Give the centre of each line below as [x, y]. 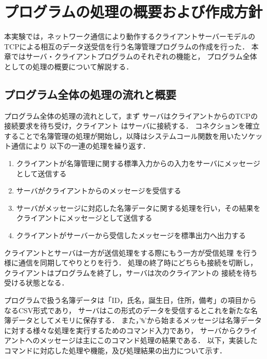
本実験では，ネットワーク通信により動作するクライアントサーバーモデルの [130, 36]
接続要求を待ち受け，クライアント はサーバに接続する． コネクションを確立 [132, 126]
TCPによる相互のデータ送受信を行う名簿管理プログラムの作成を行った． [127, 46]
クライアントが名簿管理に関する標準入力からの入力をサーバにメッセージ [138, 163]
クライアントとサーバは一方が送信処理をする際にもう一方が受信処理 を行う [131, 252]
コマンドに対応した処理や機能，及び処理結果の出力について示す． [116, 351]
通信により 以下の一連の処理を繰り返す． [80, 146]
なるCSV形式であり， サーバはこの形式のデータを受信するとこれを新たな [127, 310]
